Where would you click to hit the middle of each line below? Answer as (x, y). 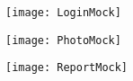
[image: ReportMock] (67, 68)
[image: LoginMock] (63, 13)
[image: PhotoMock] (63, 40)
